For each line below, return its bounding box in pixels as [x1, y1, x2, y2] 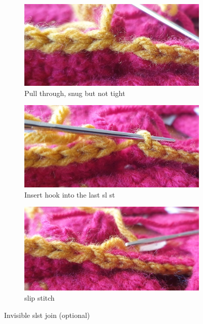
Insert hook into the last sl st [24, 189, 115, 200]
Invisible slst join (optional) [4, 309, 90, 320]
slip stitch [24, 293, 55, 303]
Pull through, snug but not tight [24, 87, 125, 98]
